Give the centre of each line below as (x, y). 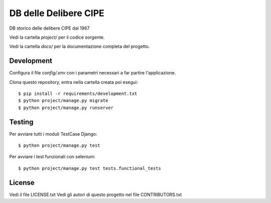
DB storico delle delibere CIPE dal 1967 (49, 28)
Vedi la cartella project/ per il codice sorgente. (57, 37)
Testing (21, 122)
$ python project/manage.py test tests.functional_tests (90, 168)
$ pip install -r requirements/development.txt (78, 94)
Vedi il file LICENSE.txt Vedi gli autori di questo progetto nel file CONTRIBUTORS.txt (96, 194)
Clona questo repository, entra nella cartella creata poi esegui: (74, 82)
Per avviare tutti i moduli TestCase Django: (53, 134)
